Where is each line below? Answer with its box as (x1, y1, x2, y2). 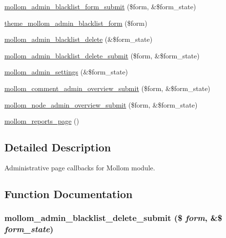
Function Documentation (4, 186, 133, 201)
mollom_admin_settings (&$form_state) (4, 67, 128, 77)
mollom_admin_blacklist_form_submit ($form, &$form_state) (4, 1, 196, 11)
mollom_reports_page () (4, 116, 79, 126)
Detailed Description (4, 140, 111, 155)
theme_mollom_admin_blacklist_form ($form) (4, 18, 147, 28)
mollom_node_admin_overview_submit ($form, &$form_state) (4, 99, 198, 110)
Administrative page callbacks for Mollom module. (4, 162, 155, 172)
